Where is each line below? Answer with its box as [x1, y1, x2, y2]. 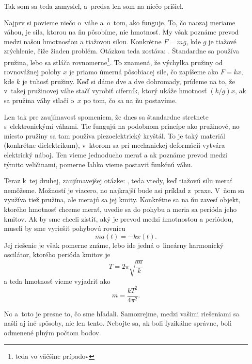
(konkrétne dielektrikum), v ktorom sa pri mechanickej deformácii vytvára [4, 140, 225, 150]
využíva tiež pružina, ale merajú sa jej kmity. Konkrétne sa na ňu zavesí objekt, [4, 194, 241, 205]
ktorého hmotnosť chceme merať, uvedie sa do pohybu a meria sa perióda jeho [4, 204, 237, 214]
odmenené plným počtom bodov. [4, 327, 101, 337]
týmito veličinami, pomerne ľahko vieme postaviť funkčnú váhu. [4, 159, 193, 169]
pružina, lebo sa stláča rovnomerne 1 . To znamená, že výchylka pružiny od [4, 55, 223, 67]
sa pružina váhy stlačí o [4, 95, 74, 105]
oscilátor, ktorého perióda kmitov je [4, 249, 110, 260]
